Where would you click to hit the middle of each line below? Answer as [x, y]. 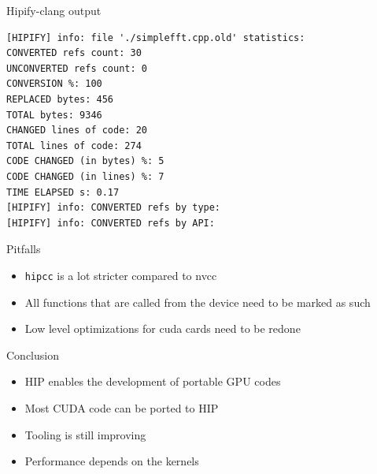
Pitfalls [24, 249]
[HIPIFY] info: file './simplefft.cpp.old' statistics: [156, 37]
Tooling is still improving [85, 434]
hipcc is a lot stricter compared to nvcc [121, 275]
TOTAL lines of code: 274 [74, 146]
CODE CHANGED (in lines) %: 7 [85, 176]
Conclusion [33, 355]
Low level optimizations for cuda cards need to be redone [163, 328]
